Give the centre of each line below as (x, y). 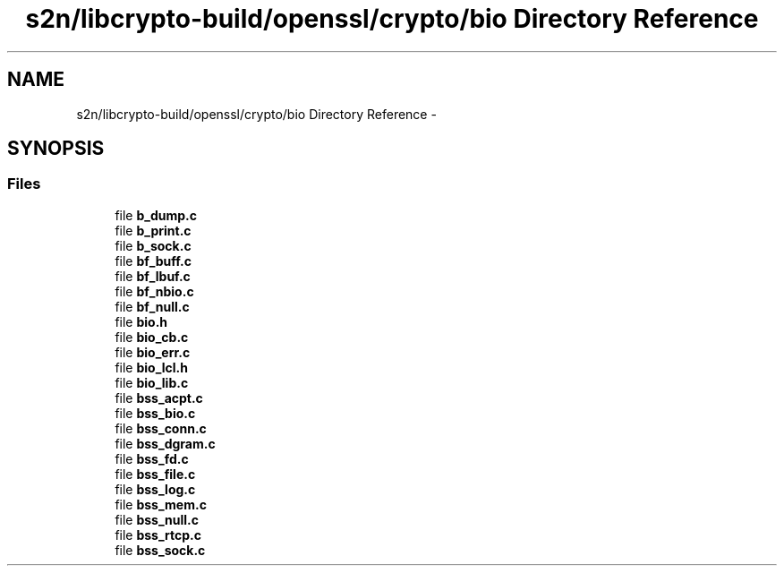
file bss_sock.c (160, 550)
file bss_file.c (155, 474)
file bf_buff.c (153, 261)
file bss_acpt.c (159, 398)
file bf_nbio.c (154, 291)
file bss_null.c (157, 519)
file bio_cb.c (152, 337)
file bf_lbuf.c (153, 276)
